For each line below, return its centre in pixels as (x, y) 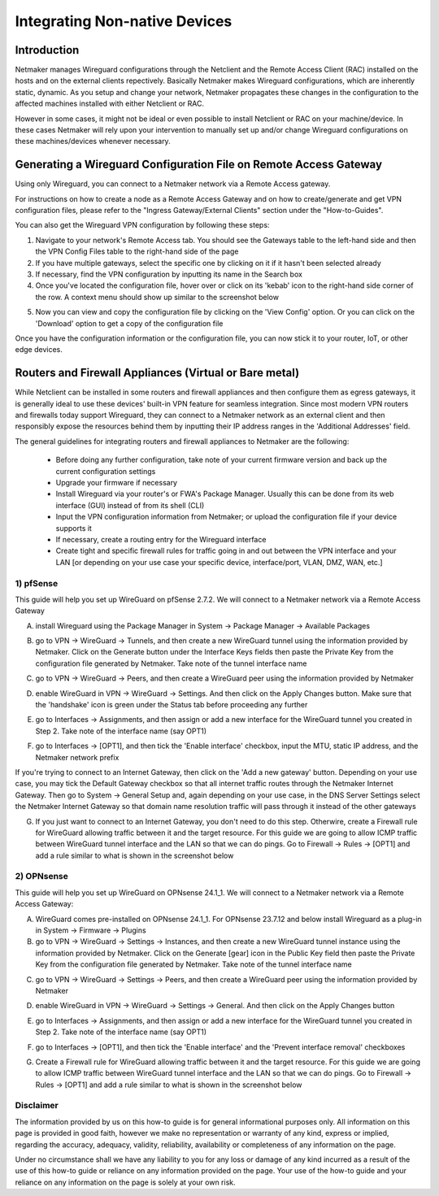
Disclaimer (37, 1106)
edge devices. (39, 350)
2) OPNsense (42, 876)
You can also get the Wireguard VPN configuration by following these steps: (142, 225)
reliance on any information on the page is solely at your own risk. (125, 1182)
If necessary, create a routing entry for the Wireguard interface (161, 539)
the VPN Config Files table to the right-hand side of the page (137, 251)
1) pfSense (37, 583)
